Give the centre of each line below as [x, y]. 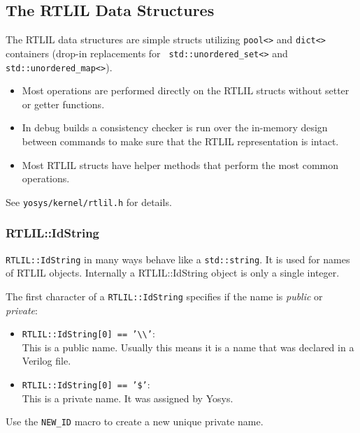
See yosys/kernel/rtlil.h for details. [89, 201]
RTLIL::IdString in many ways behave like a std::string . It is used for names [178, 259]
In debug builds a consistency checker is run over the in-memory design [175, 127]
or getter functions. [63, 104]
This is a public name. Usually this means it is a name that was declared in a [188, 347]
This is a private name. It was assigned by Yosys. [128, 398]
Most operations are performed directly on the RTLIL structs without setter [186, 90]
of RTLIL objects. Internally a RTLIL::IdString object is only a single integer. [173, 273]
